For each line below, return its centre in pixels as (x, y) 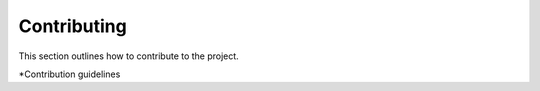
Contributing (72, 26)
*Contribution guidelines (69, 74)
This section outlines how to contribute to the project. (128, 56)
